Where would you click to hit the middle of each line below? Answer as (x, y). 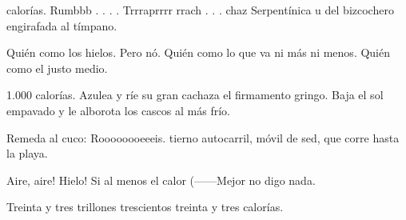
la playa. (27, 153)
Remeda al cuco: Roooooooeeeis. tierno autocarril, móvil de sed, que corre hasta (203, 137)
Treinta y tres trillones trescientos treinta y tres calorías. (145, 207)
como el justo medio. (57, 68)
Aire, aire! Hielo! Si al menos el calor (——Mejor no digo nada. (161, 180)
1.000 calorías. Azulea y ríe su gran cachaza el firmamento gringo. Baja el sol (195, 95)
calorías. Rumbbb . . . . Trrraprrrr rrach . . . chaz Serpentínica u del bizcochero (200, 10)
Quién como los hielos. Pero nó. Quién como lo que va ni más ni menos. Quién (199, 52)
